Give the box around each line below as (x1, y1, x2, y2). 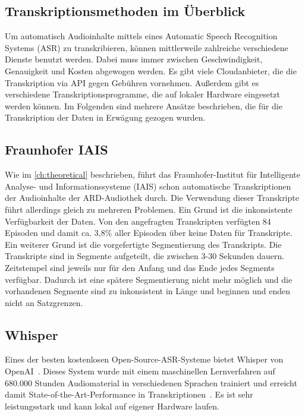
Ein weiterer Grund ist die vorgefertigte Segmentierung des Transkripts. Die (5, 238, 282, 250)
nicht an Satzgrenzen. (5, 296, 83, 308)
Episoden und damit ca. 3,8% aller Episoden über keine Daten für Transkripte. (5, 226, 293, 239)
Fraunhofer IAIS (5, 140, 108, 159)
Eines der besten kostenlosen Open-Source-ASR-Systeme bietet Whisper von (5, 353, 284, 365)
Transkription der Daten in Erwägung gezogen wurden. (5, 111, 206, 124)
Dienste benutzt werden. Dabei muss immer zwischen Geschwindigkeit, (5, 53, 263, 65)
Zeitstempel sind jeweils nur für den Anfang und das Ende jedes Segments (5, 261, 275, 273)
